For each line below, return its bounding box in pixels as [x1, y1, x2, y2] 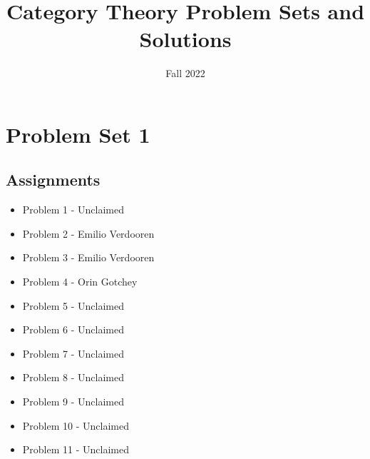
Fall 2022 [165, 66, 205, 81]
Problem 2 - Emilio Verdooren [22, 226, 155, 241]
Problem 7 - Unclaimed [22, 345, 124, 360]
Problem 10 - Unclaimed [22, 418, 129, 433]
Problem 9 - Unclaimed [22, 394, 124, 409]
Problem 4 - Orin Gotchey [22, 274, 138, 289]
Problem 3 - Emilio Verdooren [22, 250, 155, 265]
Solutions [139, 24, 232, 54]
